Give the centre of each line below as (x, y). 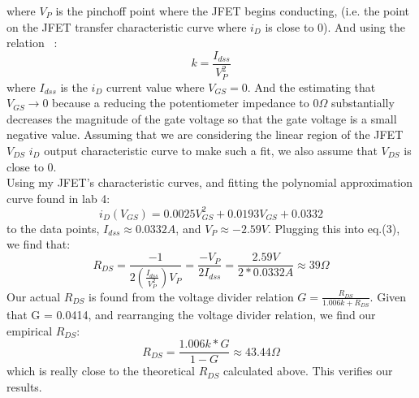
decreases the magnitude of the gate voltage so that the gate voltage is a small (202, 118)
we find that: (39, 244)
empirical (30, 330)
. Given (388, 296)
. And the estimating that (311, 87)
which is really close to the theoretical (101, 371)
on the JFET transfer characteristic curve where (127, 26)
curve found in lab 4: (58, 198)
